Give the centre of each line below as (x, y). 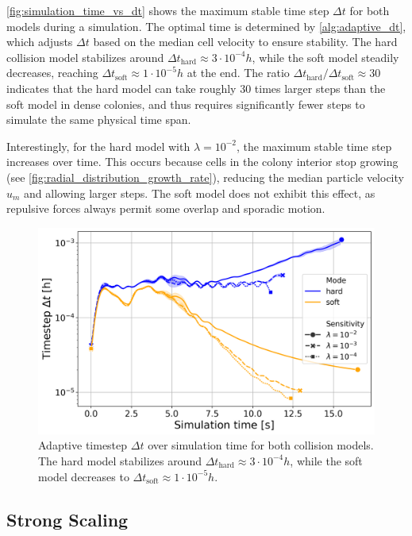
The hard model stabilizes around (120, 460)
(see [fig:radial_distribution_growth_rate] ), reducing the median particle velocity (205, 177)
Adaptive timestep (83, 445)
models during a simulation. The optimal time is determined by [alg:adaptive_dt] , (206, 26)
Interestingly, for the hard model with (98, 146)
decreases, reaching (52, 73)
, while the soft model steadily (325, 57)
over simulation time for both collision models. (261, 445)
